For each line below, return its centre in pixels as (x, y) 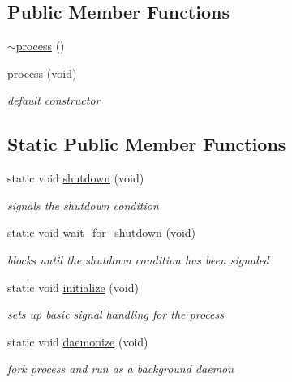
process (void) (42, 73)
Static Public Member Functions (147, 144)
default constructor (54, 100)
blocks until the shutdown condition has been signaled (138, 259)
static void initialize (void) (73, 287)
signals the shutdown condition (83, 205)
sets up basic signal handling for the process (116, 314)
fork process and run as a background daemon (121, 369)
